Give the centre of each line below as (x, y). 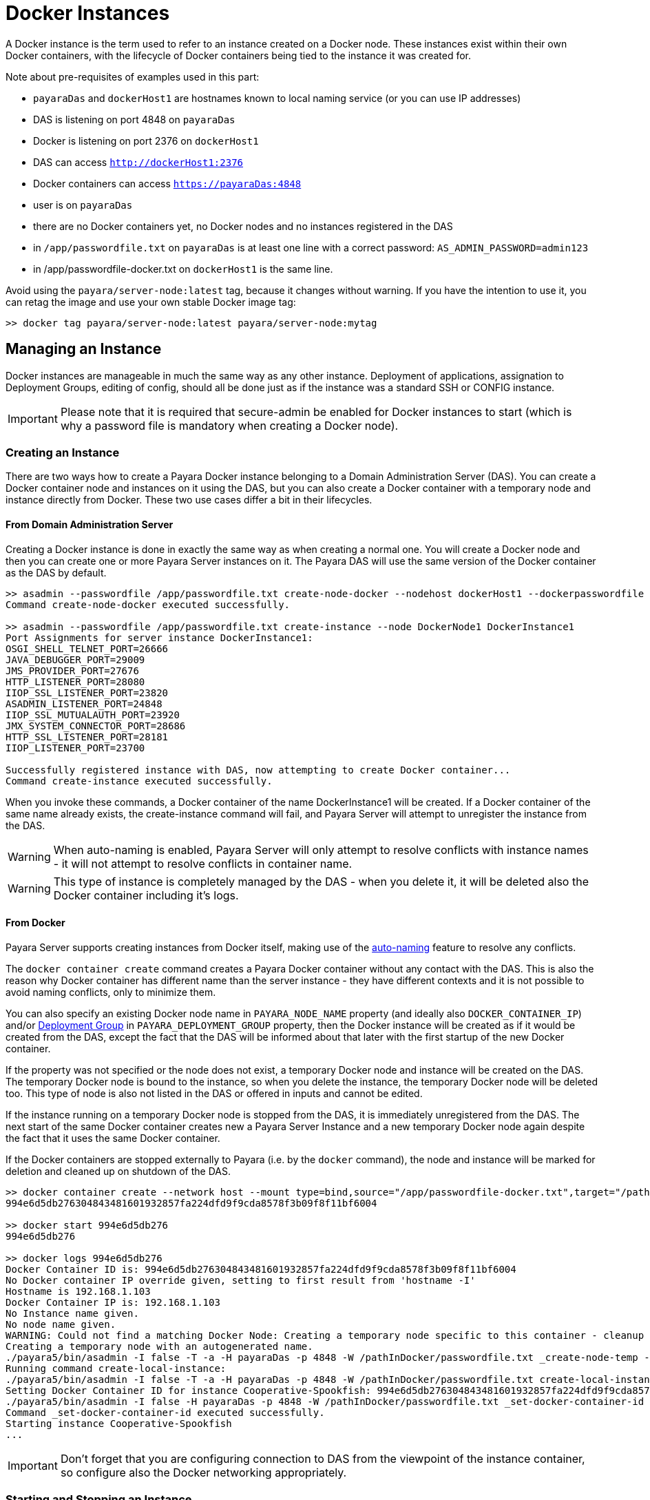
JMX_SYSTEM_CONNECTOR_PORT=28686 (96, 726)
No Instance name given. (72, 1313)
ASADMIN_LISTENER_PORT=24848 (84, 704)
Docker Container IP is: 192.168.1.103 (113, 1302)
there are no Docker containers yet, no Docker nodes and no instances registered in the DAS (243, 226)
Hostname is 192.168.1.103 (78, 1291)
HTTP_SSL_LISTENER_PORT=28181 (87, 737)
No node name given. (61, 1324)
